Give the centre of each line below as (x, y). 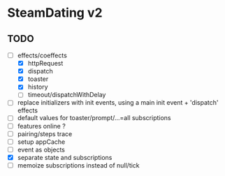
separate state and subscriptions (65, 157)
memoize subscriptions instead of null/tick (78, 165)
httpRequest (45, 64)
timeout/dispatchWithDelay (67, 95)
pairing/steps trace (45, 133)
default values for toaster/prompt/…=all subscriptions (94, 118)
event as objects (41, 149)
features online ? (42, 126)
